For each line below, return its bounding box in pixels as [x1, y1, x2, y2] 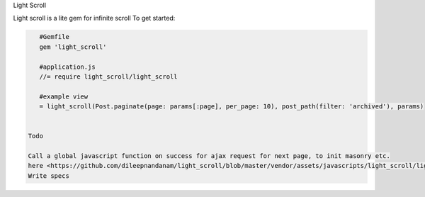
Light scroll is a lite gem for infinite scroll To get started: [13, 14, 176, 23]
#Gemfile [39, 33, 70, 41]
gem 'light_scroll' [39, 43, 107, 51]
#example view [39, 92, 89, 101]
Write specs [28, 171, 70, 180]
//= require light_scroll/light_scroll [39, 72, 178, 81]
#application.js [39, 62, 96, 71]
